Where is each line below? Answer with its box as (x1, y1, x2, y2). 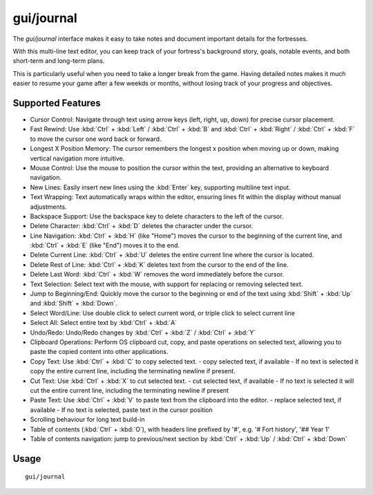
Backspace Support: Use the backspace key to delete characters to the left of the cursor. (30, 212, 284, 221)
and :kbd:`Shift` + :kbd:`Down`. (30, 299, 117, 308)
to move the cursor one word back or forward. (30, 135, 162, 143)
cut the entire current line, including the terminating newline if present (30, 386, 229, 394)
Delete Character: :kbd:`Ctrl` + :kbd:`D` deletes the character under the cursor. (30, 222, 254, 230)
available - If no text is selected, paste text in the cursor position (30, 405, 213, 414)
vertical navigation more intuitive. (30, 154, 125, 162)
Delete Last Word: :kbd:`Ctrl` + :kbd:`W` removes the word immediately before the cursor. (30, 270, 285, 279)
